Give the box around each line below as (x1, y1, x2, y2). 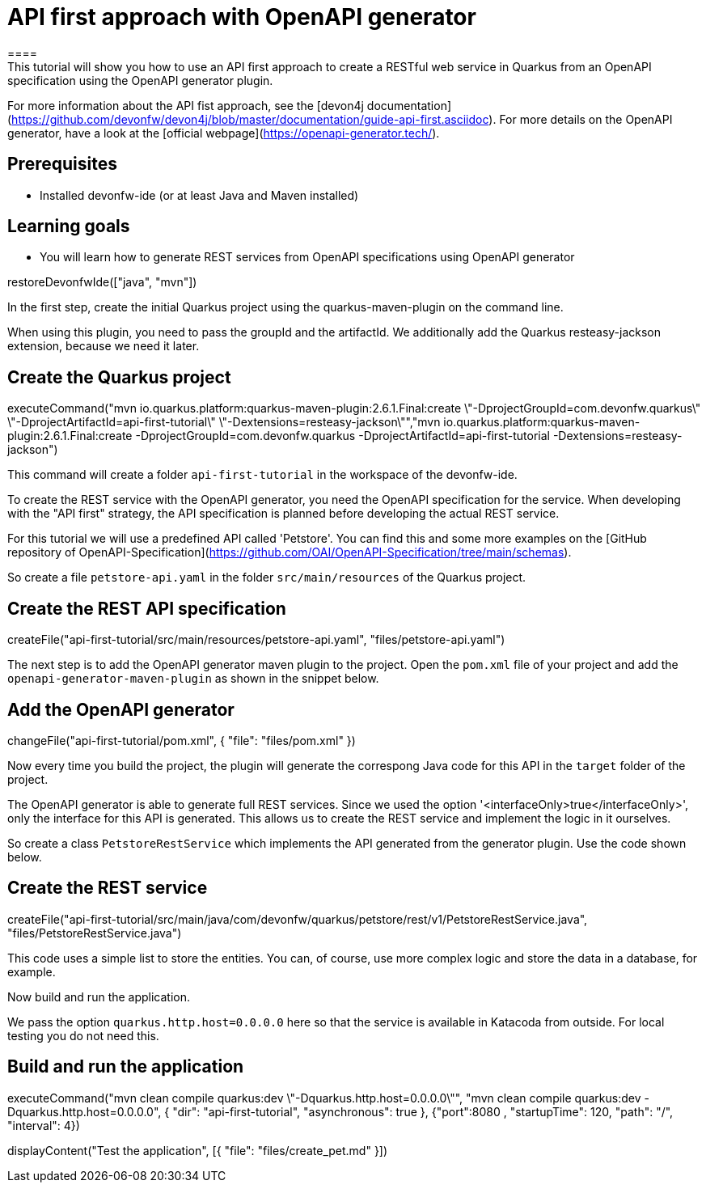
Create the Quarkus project (7, 366, 231, 387)
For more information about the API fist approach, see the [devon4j (7, 98, 364, 112)
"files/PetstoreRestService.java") (7, 925, 182, 940)
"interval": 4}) (7, 1118, 80, 1132)
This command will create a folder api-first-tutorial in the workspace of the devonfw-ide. (7, 468, 518, 482)
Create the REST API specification (7, 598, 286, 619)
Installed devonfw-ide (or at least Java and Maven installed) (40, 188, 359, 202)
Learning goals (7, 216, 130, 237)
